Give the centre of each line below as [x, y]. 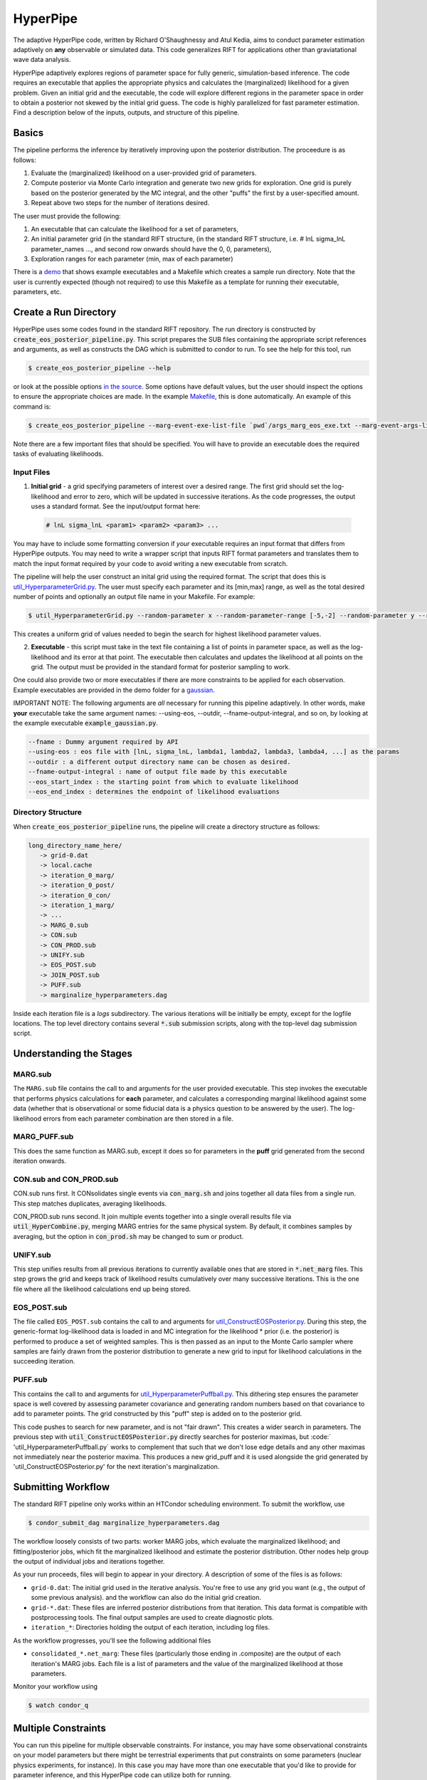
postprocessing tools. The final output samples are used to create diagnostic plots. [152, 1617]
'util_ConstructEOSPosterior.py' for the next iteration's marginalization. [116, 1467]
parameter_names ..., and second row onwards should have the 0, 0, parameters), [151, 248]
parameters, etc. [37, 292]
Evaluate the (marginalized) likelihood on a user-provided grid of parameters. [144, 173]
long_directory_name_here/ [75, 845]
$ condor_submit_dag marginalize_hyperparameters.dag [124, 1523]
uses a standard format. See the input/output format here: [116, 506]
